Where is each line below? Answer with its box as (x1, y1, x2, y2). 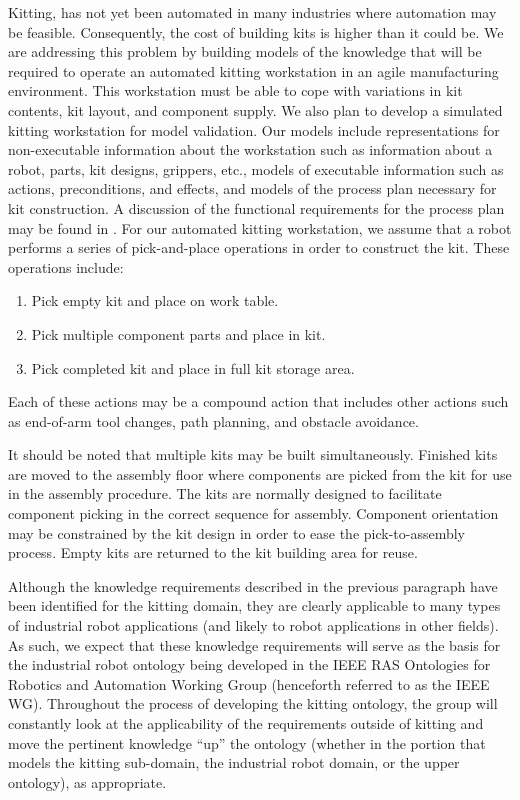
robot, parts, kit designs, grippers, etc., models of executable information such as (8, 158, 504, 179)
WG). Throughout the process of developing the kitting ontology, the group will (8, 693, 498, 714)
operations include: (8, 256, 124, 277)
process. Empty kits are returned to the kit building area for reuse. (8, 542, 418, 563)
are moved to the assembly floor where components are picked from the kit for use (8, 463, 512, 484)
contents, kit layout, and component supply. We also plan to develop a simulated (8, 99, 503, 120)
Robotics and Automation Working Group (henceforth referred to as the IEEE (8, 673, 490, 694)
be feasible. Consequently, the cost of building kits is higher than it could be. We (8, 21, 504, 42)
